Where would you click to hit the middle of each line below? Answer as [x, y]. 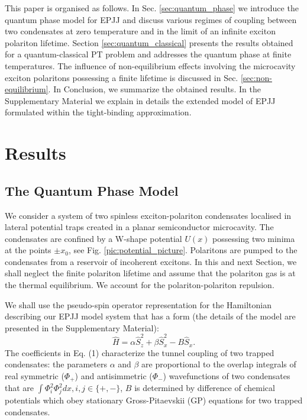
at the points [28, 250]
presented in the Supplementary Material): [82, 327]
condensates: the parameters [56, 364]
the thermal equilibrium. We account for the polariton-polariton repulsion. [140, 285]
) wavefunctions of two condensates [227, 375]
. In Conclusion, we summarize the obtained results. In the [154, 89]
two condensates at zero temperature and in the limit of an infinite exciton [140, 31]
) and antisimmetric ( [114, 375]
